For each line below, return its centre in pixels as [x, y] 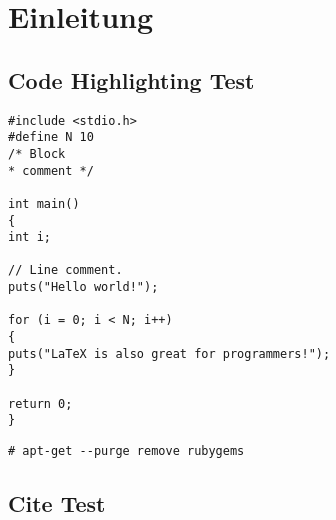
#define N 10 [51, 137]
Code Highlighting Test [131, 79]
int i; [29, 237]
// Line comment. [65, 270]
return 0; [40, 403]
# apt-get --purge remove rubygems [126, 451]
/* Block [37, 153]
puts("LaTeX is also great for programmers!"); [169, 353]
